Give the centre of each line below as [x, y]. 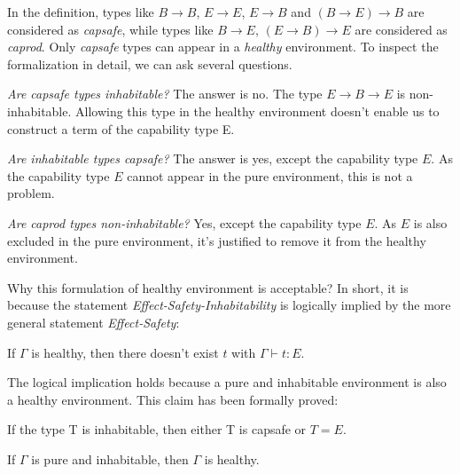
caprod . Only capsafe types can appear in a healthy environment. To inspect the [223, 47]
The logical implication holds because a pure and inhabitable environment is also [227, 382]
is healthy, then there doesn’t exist [125, 352]
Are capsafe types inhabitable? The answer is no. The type [165, 94]
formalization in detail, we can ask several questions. [150, 63]
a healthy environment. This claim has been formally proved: [173, 399]
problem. [31, 193]
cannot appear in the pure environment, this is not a [270, 175]
